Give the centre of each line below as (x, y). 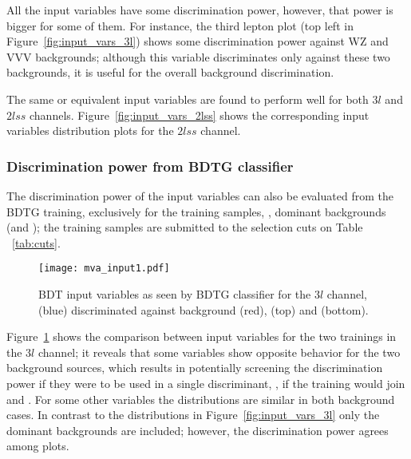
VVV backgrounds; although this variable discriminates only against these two (198, 56)
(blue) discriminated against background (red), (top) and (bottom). (204, 309)
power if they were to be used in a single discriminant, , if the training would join (206, 383)
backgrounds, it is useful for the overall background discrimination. (170, 72)
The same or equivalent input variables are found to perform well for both (188, 99)
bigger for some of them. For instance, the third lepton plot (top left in (180, 25)
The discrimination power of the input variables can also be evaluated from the (200, 195)
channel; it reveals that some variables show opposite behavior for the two (219, 352)
